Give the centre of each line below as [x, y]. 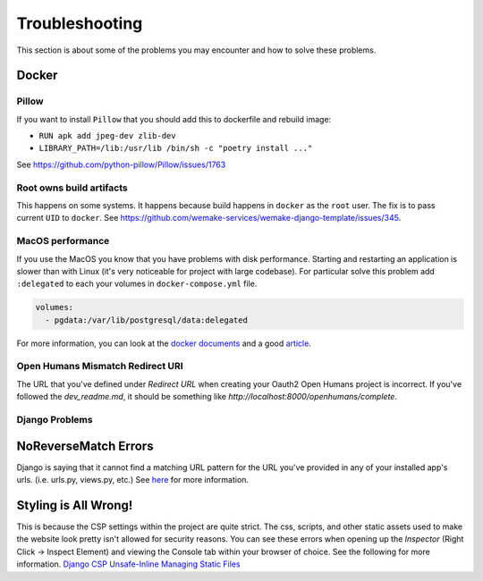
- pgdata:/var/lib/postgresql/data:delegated [146, 320]
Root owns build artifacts [72, 188]
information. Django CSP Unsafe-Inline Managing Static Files [128, 564]
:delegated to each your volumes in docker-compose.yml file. [137, 284]
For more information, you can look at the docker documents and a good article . [164, 343]
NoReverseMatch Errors [85, 446]
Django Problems [55, 419]
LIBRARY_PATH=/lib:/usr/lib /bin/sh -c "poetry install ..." [176, 148]
